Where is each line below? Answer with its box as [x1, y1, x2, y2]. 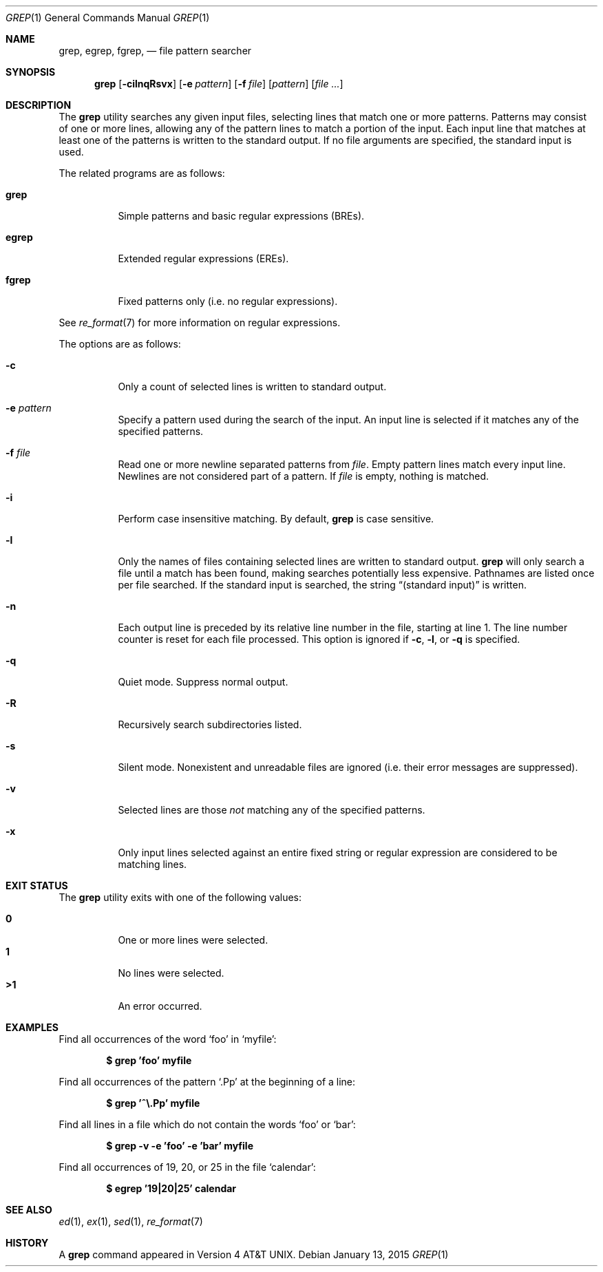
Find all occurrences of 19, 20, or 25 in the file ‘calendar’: [59, 1161, 316, 1173]
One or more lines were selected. [118, 934, 268, 946]
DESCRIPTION [6, 99, 72, 111]
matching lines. [118, 858, 187, 870]
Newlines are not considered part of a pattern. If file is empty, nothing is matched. [118, 470, 489, 482]
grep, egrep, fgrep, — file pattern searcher [59, 45, 252, 56]
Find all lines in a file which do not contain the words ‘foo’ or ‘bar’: [59, 1119, 356, 1130]
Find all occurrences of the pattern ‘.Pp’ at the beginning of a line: [59, 1076, 356, 1088]
